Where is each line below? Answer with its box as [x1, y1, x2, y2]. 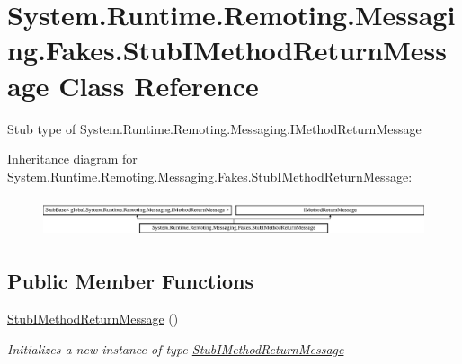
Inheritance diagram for [7, 149, 138, 168]
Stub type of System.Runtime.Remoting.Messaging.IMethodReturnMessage [7, 119, 422, 138]
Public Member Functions [7, 267, 253, 295]
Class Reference [58, 67, 259, 103]
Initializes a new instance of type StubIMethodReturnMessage [7, 339, 344, 358]
